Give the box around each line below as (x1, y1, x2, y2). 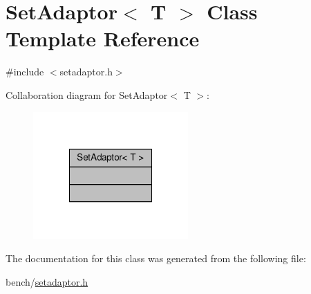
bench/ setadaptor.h (6, 274, 88, 288)
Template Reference (6, 24, 200, 53)
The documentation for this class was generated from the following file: (6, 251, 306, 266)
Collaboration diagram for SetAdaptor (6, 87, 168, 102)
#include (6, 64, 44, 79)
